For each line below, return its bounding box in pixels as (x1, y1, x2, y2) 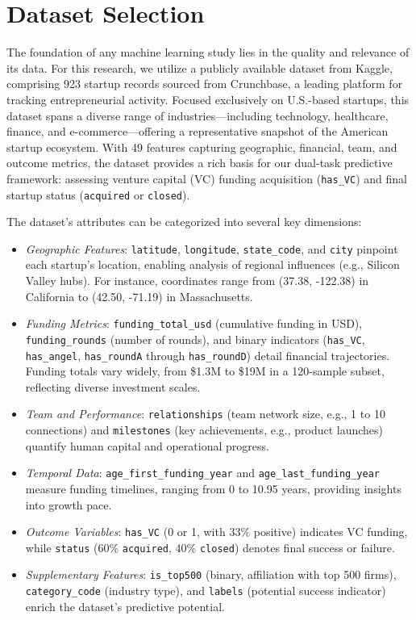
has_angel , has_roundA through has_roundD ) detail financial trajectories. (25, 346, 390, 363)
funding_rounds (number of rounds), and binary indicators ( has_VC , (25, 330, 365, 347)
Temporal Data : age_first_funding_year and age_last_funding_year (25, 464, 381, 481)
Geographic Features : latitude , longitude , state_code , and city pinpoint (25, 240, 398, 257)
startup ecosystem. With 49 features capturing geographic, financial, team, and (6, 138, 397, 155)
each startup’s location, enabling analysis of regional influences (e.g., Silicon (25, 256, 400, 273)
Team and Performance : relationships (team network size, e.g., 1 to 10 (25, 405, 385, 422)
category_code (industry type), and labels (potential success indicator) (25, 582, 386, 599)
